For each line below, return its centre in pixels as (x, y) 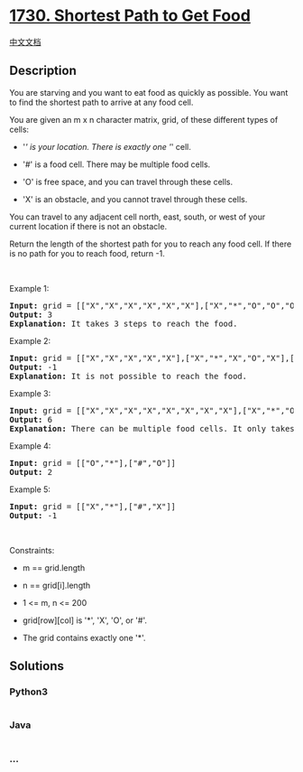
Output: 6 (31, 419)
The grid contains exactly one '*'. (84, 637)
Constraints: (32, 550)
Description (43, 71)
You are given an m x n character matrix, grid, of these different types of (144, 119)
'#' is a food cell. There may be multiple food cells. (116, 164)
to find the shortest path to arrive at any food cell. (101, 102)
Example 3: (30, 393)
